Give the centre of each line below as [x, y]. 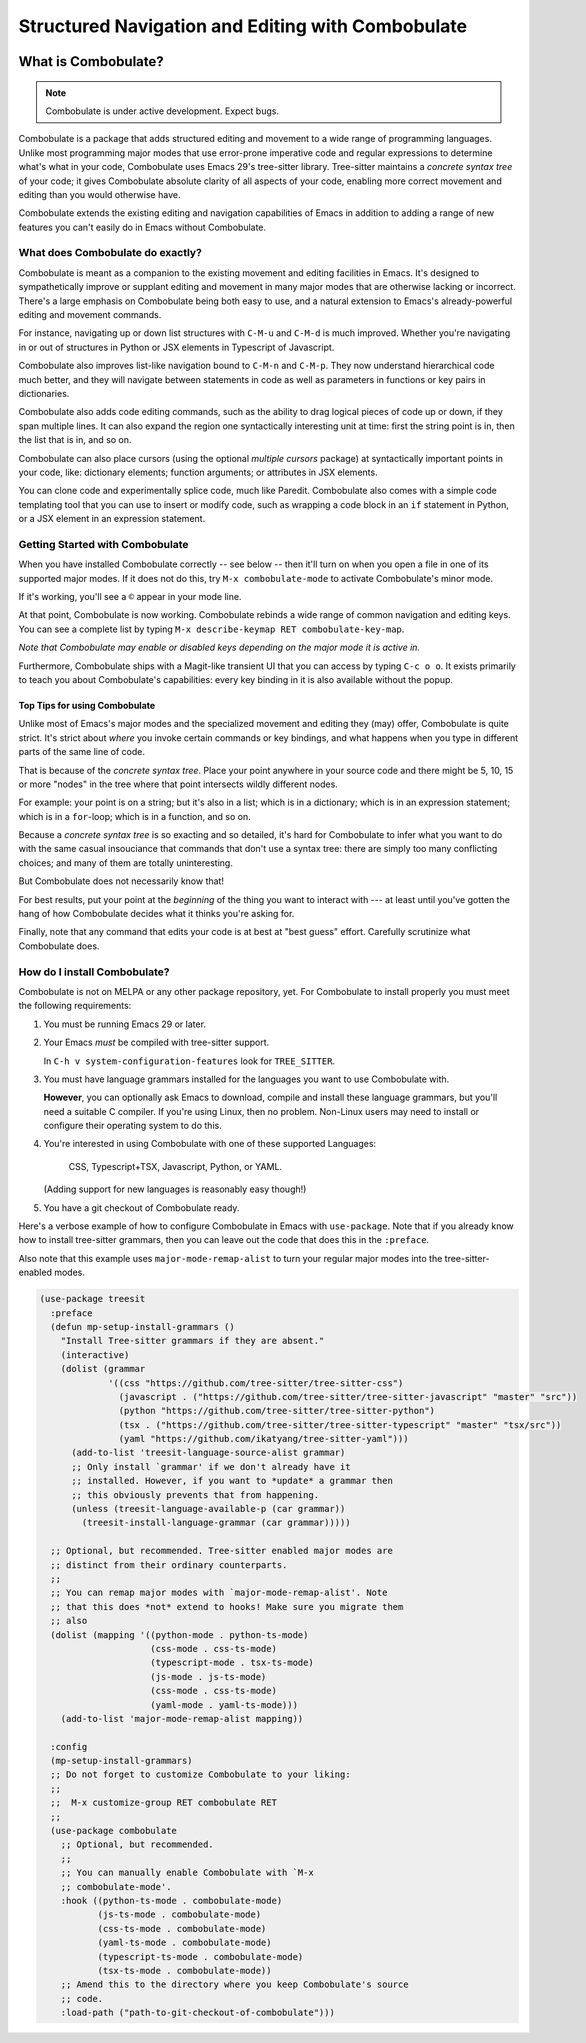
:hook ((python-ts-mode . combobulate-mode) [171, 1900]
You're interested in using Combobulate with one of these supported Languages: [210, 1144]
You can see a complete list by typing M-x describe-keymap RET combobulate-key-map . [211, 629]
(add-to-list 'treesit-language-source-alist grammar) [208, 1453]
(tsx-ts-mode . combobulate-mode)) [184, 1970]
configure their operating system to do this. [132, 1126]
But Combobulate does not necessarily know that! [121, 881]
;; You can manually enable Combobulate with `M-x [187, 1873]
